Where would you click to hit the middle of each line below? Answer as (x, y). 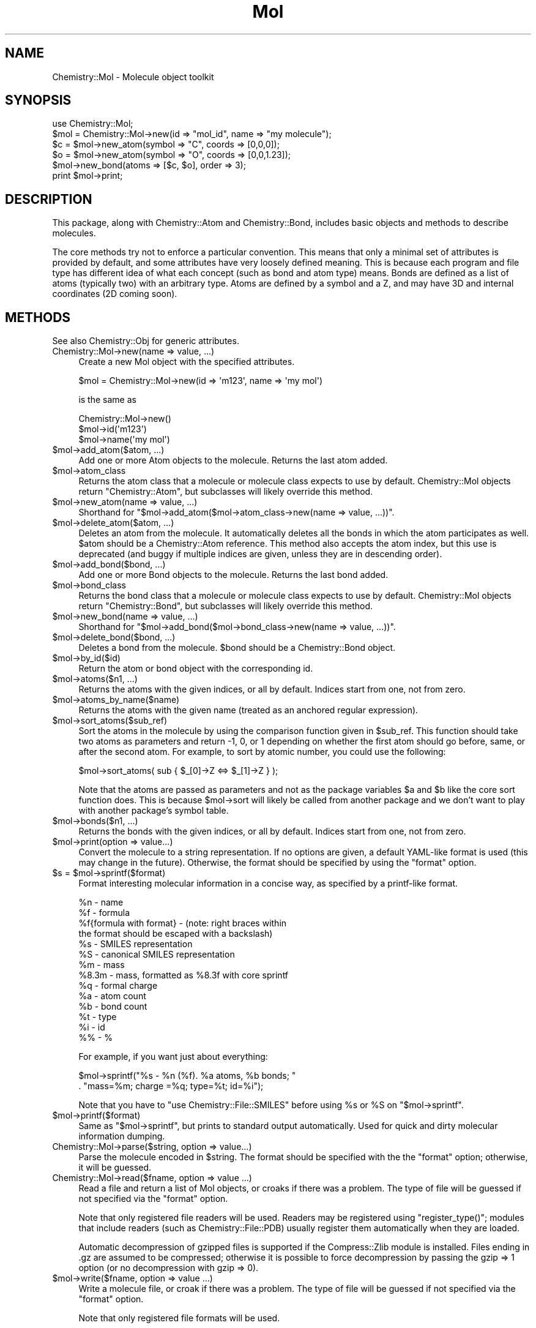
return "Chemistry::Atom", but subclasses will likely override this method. (226, 492)
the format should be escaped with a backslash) (176, 934)
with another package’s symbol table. (154, 811)
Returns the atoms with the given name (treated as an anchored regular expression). (248, 710)
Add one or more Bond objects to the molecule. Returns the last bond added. (233, 575)
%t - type (98, 1017)
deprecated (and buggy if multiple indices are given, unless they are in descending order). (260, 554)
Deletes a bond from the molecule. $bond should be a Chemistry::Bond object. (237, 648)
